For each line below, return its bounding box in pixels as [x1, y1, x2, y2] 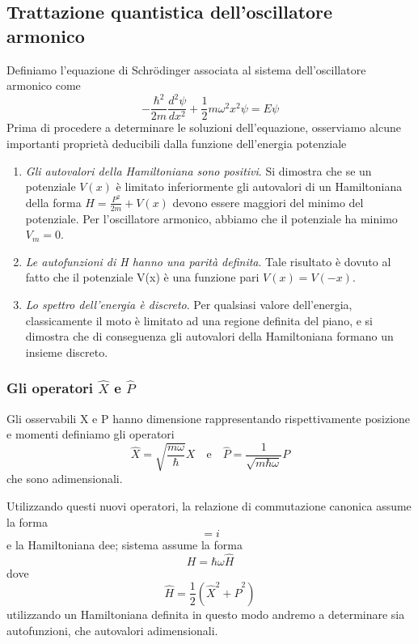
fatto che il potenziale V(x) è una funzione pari [25, 269, 260, 286]
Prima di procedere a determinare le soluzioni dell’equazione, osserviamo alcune [6, 119, 401, 136]
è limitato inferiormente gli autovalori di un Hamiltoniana [116, 178, 403, 195]
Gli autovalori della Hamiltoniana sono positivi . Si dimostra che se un [25, 162, 372, 179]
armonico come [6, 77, 81, 94]
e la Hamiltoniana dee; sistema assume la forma [6, 536, 243, 553]
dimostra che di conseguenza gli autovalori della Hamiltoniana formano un [25, 328, 394, 345]
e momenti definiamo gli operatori [6, 426, 175, 443]
